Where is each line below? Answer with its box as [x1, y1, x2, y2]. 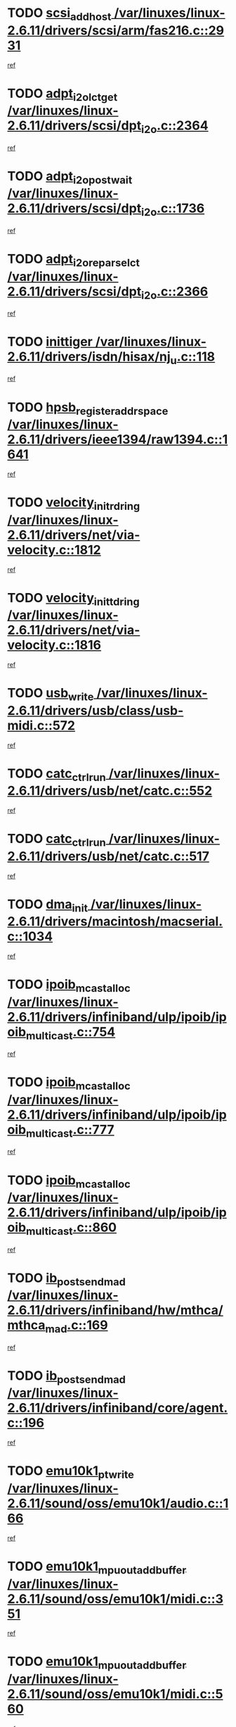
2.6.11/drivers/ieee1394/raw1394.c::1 [7, 432, 228, 448]
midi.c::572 [7, 717, 76, 733]
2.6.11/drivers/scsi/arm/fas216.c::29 [7, 23, 225, 38]
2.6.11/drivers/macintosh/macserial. [7, 914, 223, 930]
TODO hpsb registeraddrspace [7, 399, 169, 418]
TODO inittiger [7, 334, 93, 350]
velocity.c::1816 [7, 637, 102, 653]
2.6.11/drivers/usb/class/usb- [7, 702, 184, 718]
